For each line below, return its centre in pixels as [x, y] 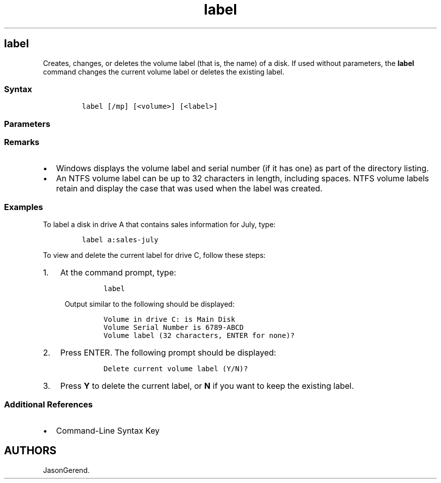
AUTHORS [30, 451]
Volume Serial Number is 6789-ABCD [173, 328]
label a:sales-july [120, 240]
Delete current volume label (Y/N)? [176, 369]
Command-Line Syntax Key [108, 430]
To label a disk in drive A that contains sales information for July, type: [159, 225]
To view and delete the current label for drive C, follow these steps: [154, 255]
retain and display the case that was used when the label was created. [189, 189]
